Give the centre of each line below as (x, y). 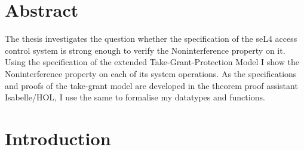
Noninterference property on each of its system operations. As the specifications (151, 73)
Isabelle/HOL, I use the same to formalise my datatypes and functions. (135, 97)
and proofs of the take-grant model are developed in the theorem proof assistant (151, 85)
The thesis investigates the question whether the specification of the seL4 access (151, 39)
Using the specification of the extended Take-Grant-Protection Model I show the (152, 62)
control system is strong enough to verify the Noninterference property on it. (145, 50)
